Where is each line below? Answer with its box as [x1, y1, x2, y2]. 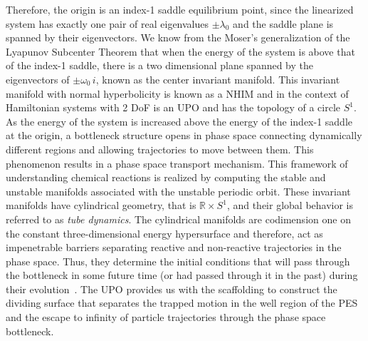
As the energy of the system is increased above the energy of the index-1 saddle [6, 113, 353, 128]
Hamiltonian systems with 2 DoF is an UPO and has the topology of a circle [6, 100, 340, 115]
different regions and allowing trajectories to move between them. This [6, 141, 314, 156]
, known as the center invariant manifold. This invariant [95, 71, 340, 86]
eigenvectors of [6, 71, 70, 86]
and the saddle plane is [233, 16, 334, 31]
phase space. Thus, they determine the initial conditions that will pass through [6, 253, 350, 268]
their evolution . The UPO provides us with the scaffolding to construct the [6, 281, 337, 296]
